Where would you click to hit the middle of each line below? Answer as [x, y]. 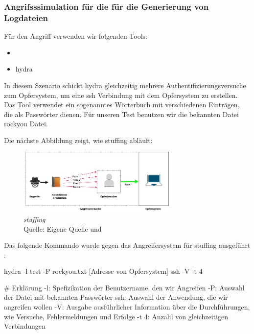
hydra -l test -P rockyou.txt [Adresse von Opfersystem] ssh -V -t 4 [103, 271]
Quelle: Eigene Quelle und [63, 228]
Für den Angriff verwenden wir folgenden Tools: [76, 36]
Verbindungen [25, 326]
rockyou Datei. [26, 124]
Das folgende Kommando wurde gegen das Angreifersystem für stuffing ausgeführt [127, 245]
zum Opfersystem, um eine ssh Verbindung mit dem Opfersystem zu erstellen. [121, 95]
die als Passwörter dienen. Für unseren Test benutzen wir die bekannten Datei [121, 114]
